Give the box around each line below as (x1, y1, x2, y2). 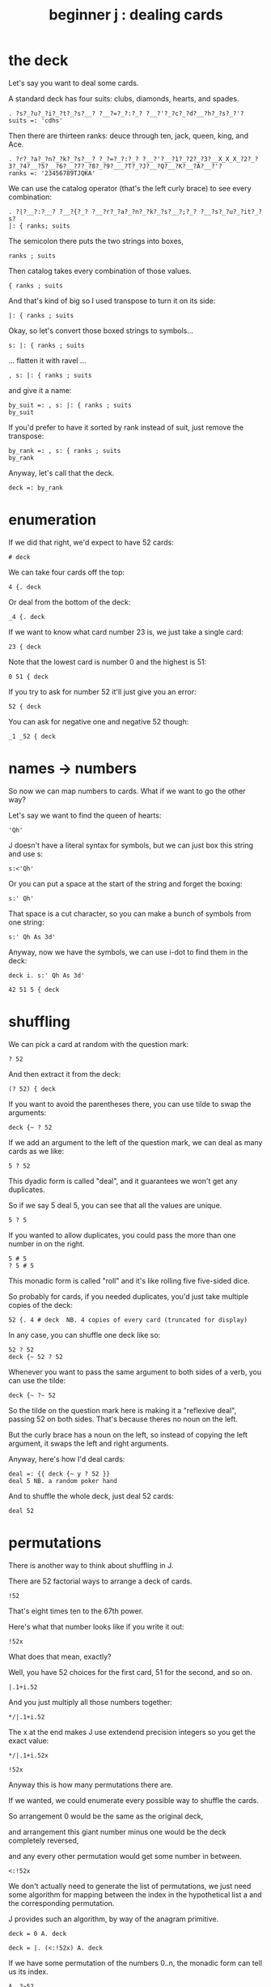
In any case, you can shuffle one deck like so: (8, 1330, 161, 1340)
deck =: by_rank (8, 484, 63, 492)
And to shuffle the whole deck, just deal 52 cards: (8, 1491, 174, 1501)
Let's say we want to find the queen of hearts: (8, 810, 162, 820)
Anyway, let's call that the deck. (8, 468, 115, 477)
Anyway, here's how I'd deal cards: (8, 1454, 125, 1464)
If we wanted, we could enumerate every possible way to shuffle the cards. (8, 1795, 259, 1805)
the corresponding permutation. (8, 1898, 115, 1908)
